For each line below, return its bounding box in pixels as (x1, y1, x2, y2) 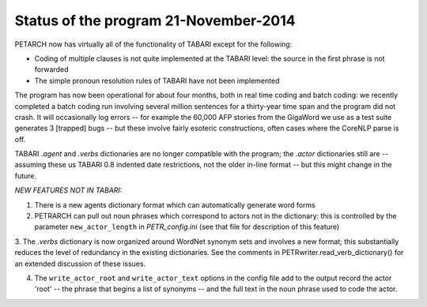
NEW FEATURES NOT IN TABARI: (14, 185, 123, 195)
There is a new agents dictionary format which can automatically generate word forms (34, 200, 316, 209)
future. (14, 170, 37, 181)
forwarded (34, 65, 69, 74)
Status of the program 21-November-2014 (14, 12, 296, 29)
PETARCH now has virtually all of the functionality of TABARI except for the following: (14, 39, 293, 49)
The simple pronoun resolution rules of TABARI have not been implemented (34, 76, 280, 85)
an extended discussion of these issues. (14, 259, 146, 268)
